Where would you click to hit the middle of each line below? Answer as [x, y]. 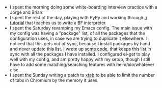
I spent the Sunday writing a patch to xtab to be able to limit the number [82, 75]
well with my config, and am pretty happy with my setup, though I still [80, 59]
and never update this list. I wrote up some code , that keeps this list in [80, 49]
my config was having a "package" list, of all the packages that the [77, 33]
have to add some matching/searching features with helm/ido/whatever [82, 64]
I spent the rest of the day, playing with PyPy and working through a [78, 17]
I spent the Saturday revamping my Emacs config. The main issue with [81, 28]
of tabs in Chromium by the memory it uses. [54, 80]
